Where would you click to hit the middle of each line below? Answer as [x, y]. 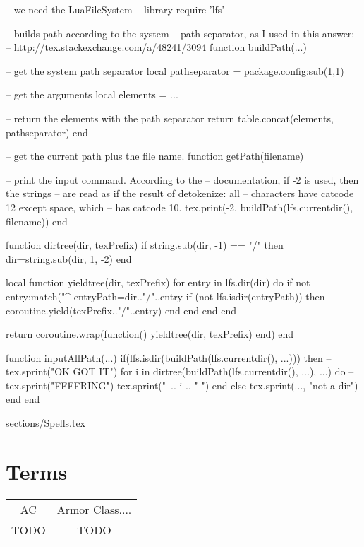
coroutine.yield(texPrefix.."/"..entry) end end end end [121, 310]
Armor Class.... [94, 509]
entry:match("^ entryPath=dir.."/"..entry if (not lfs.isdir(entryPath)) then [165, 296]
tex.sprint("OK [38, 371]
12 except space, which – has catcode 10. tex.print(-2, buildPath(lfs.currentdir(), [180, 207]
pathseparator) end [47, 132]
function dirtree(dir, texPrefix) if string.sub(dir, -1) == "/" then [145, 245]
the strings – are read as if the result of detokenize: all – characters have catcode [180, 193]
